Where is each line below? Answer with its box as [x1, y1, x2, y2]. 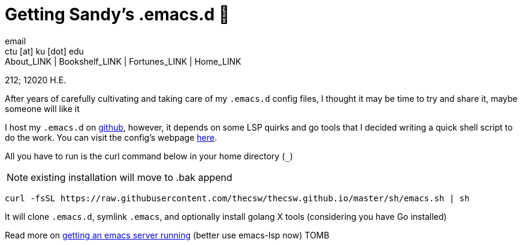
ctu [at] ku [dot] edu [5, 46, 84, 56]
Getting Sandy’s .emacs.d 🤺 [5, 4, 230, 25]
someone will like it [5, 103, 80, 114]
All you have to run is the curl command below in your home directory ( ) [5, 150, 293, 161]
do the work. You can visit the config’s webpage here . [5, 132, 217, 143]
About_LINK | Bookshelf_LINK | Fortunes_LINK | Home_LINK [5, 56, 242, 66]
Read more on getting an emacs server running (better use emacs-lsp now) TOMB [5, 229, 330, 240]
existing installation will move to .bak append [31, 171, 233, 183]
